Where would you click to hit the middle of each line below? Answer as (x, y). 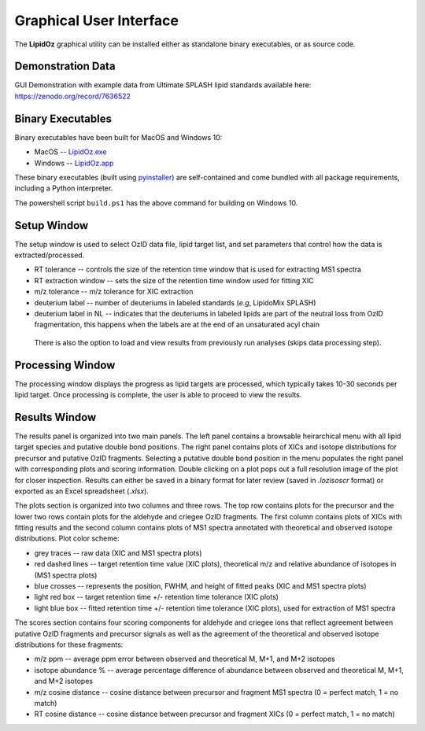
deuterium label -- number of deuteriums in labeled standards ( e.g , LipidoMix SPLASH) (175, 302)
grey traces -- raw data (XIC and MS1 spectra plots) (118, 553)
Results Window (55, 417)
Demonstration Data (65, 66)
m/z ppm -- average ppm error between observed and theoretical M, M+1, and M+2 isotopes (185, 659)
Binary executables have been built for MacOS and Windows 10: (118, 137)
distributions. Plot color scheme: (67, 538)
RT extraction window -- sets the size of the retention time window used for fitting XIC (174, 280)
